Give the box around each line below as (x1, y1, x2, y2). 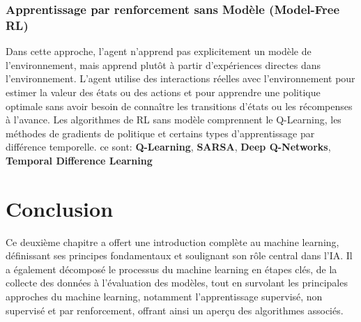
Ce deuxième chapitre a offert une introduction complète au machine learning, (6, 234, 339, 249)
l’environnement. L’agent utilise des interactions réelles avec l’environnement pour (6, 71, 355, 86)
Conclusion (6, 194, 114, 222)
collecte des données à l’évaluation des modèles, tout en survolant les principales (6, 275, 348, 290)
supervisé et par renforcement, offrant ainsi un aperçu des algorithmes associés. (6, 302, 344, 317)
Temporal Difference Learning (6, 153, 153, 167)
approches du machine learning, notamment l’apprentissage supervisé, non (6, 289, 323, 303)
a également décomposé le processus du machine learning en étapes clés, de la (6, 261, 337, 276)
